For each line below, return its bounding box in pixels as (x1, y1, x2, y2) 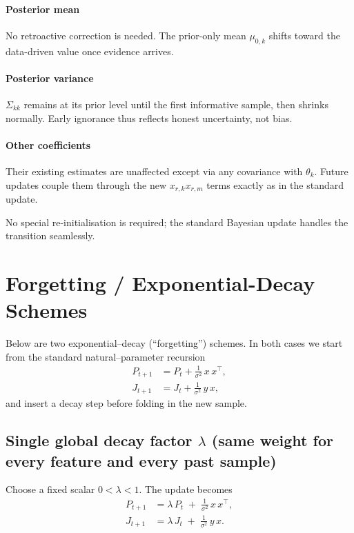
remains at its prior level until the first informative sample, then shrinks (23, 97, 328, 111)
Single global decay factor (6, 430, 193, 451)
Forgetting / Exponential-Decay (6, 268, 315, 296)
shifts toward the (268, 28, 340, 42)
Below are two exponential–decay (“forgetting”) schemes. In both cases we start (6, 336, 343, 350)
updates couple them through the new (6, 177, 167, 192)
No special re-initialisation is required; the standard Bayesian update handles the (6, 214, 348, 229)
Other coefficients (6, 137, 91, 152)
